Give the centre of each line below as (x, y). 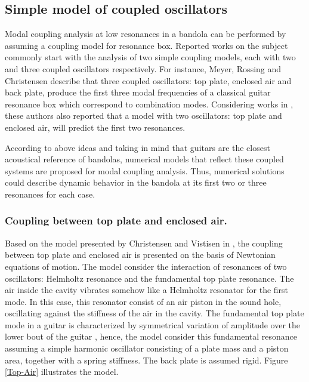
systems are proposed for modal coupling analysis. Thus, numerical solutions (145, 170)
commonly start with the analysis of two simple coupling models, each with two (150, 57)
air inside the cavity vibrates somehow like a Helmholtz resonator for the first (147, 290)
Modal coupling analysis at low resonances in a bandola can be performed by (146, 34)
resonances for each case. (50, 194)
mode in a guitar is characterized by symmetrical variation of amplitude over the (153, 324)
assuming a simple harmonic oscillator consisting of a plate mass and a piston (147, 348)
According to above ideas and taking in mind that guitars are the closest (137, 147)
